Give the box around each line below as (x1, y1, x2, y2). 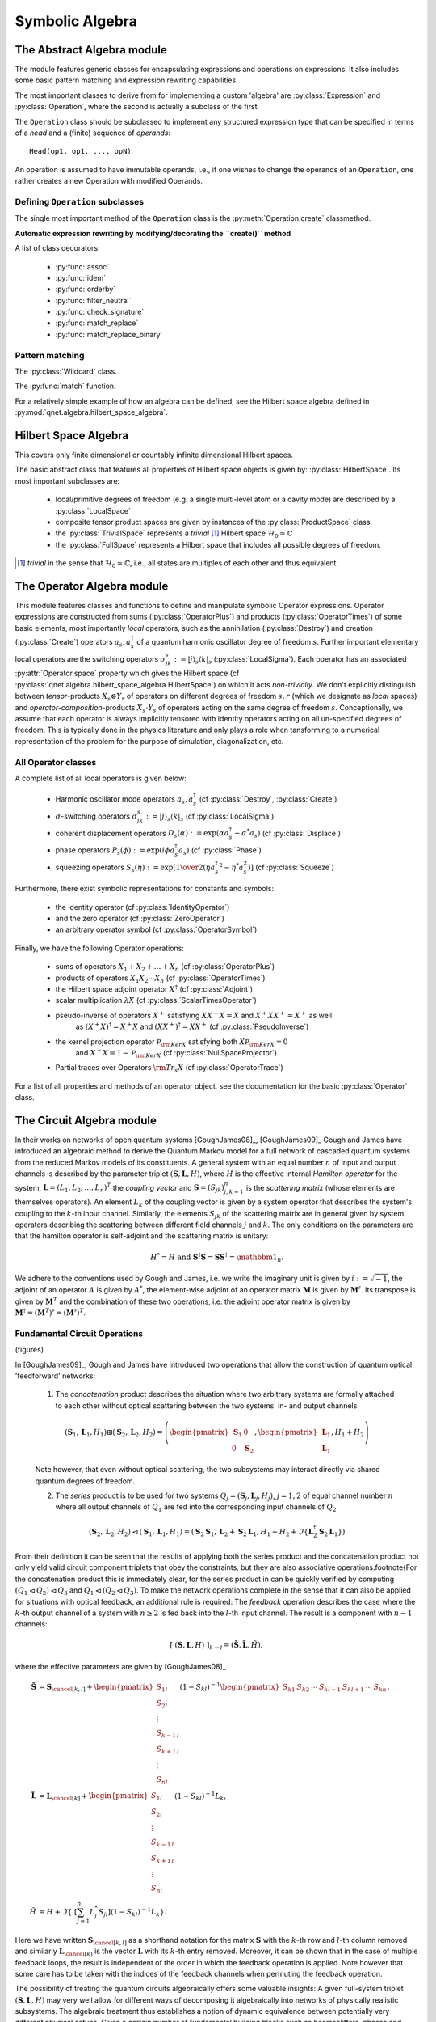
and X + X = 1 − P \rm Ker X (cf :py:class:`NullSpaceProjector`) (75, 1047, 278, 1060)
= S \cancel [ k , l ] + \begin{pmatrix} (39, 1682, 153, 1694)
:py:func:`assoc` (55, 261, 110, 271)
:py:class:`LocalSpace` (55, 505, 131, 515)
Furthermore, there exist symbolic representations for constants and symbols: (15, 884, 275, 894)
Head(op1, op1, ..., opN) (29, 146, 132, 156)
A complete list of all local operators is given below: (15, 773, 187, 783)
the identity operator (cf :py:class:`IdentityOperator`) (55, 902, 230, 912)
